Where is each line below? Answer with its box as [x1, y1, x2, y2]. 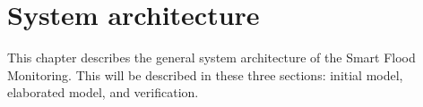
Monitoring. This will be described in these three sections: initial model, [7, 65, 403, 84]
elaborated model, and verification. [7, 83, 199, 102]
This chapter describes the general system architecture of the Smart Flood [7, 48, 416, 67]
